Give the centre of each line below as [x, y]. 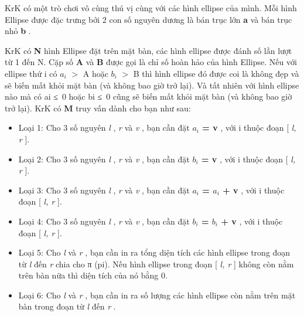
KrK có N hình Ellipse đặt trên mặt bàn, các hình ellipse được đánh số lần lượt [148, 50]
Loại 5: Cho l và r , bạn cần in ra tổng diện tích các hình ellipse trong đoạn [154, 252]
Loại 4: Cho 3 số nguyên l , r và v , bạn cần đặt [104, 221]
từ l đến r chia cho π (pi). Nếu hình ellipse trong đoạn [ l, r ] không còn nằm [156, 264]
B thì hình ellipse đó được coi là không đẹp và [216, 73]
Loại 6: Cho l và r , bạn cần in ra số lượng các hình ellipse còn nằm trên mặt [157, 295]
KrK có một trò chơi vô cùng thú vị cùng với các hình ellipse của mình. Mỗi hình [151, 8]
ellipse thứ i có [31, 73]
